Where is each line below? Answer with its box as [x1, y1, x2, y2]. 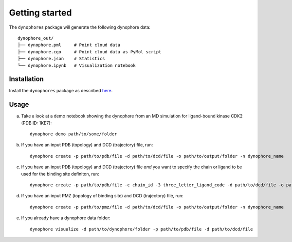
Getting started [9, 7, 72, 18]
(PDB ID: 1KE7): [21, 120, 52, 126]
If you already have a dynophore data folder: [21, 215, 110, 221]
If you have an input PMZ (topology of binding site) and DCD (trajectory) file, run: [21, 193, 183, 199]
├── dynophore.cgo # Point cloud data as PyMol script [18, 49, 162, 54]
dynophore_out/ [18, 35, 54, 41]
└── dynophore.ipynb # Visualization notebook [18, 63, 136, 68]
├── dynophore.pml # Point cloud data [18, 42, 121, 48]
